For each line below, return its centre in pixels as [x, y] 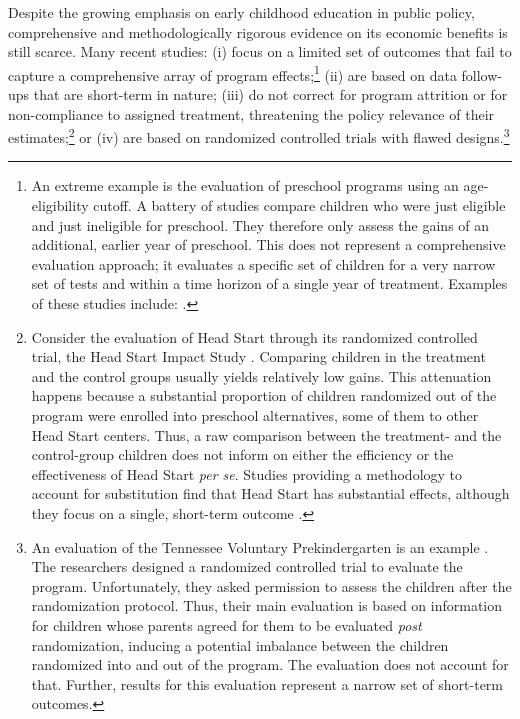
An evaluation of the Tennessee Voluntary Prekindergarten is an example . [260, 546]
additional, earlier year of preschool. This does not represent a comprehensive [268, 244]
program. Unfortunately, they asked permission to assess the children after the [271, 585]
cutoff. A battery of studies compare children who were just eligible [299, 205]
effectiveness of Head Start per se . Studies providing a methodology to [247, 473]
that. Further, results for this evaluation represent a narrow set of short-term [267, 683]
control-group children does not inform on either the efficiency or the [242, 454]
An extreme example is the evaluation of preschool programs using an [245, 185]
